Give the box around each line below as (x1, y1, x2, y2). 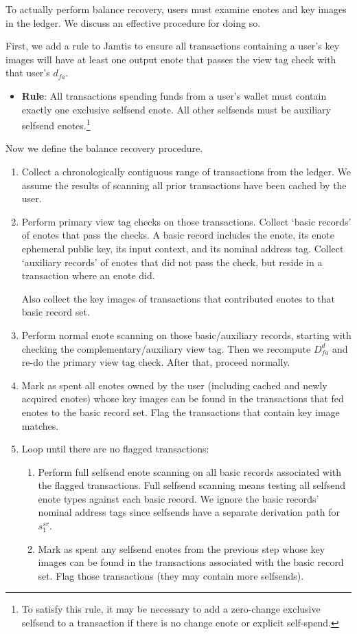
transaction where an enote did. (21, 268, 155, 283)
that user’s (5, 65, 50, 80)
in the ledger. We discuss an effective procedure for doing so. (5, 15, 261, 30)
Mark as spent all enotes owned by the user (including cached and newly (21, 378, 327, 392)
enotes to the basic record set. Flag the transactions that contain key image (21, 404, 340, 419)
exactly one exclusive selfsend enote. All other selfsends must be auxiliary (21, 102, 331, 116)
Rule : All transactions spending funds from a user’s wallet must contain (21, 88, 327, 102)
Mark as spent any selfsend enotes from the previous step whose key (38, 541, 325, 556)
